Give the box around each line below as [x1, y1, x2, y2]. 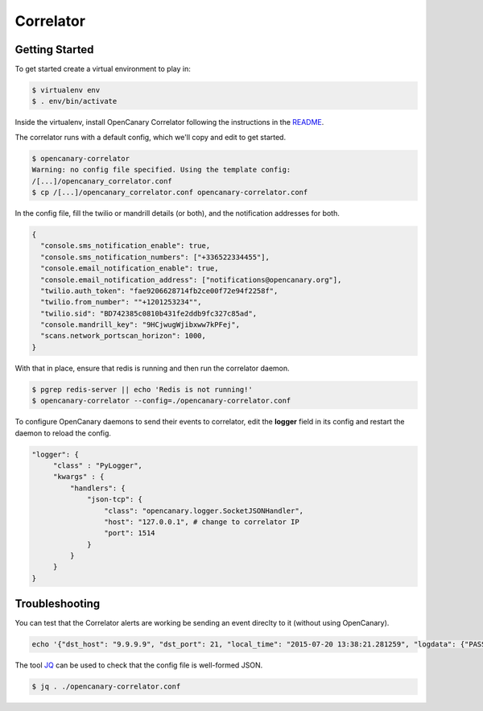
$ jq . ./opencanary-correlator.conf [31, 682, 181, 692]
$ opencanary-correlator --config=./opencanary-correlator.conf [31, 396, 291, 406]
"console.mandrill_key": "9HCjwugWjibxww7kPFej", [40, 320, 241, 329]
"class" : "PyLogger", [52, 461, 142, 470]
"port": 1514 [103, 528, 156, 538]
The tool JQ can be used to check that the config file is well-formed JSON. [14, 660, 263, 670]
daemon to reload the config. [14, 428, 112, 438]
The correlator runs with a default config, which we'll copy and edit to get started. [14, 132, 286, 142]
